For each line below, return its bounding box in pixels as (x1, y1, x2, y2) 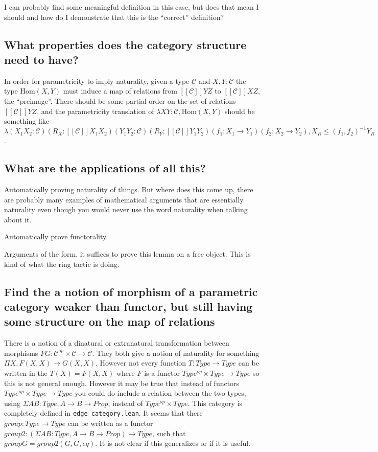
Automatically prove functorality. (4, 231, 108, 242)
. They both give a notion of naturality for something (92, 347, 259, 358)
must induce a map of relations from (63, 85, 177, 96)
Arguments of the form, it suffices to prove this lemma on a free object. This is (4, 248, 251, 259)
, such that (152, 427, 186, 438)
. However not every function (96, 357, 186, 368)
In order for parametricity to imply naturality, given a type (4, 75, 190, 86)
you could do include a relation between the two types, (75, 388, 246, 398)
